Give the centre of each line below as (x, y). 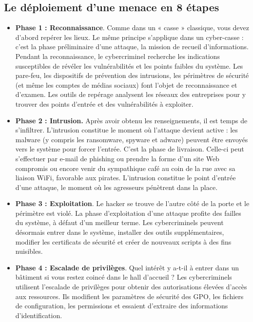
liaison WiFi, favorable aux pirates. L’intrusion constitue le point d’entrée (126, 178)
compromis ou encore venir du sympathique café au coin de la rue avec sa (125, 168)
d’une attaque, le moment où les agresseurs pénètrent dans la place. (117, 187)
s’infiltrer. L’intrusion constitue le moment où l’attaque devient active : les (126, 130)
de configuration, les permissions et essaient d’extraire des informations (122, 306)
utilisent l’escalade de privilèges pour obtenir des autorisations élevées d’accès (131, 287)
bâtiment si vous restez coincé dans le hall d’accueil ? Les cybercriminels (124, 277)
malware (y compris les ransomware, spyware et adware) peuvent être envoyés (132, 139)
